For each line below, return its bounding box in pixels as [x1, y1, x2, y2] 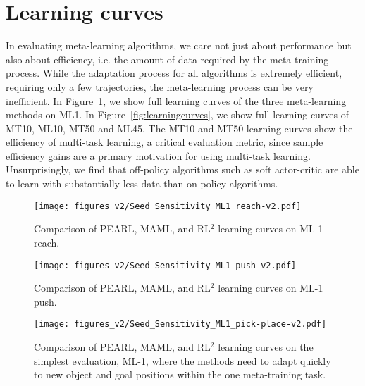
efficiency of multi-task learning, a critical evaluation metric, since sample [6, 135, 323, 149]
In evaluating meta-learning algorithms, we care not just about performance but [6, 38, 352, 53]
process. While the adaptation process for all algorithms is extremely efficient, [6, 66, 342, 80]
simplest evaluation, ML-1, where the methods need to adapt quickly [34, 353, 331, 368]
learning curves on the [218, 340, 314, 354]
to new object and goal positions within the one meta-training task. [34, 367, 326, 382]
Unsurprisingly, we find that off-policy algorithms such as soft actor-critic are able [6, 162, 359, 177]
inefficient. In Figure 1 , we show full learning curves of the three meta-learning [6, 93, 347, 108]
